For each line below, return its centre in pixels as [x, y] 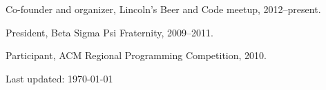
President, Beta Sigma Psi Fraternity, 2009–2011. [109, 32]
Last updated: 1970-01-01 [59, 78]
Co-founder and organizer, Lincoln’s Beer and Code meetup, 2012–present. [163, 9]
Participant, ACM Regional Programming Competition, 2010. [136, 55]
